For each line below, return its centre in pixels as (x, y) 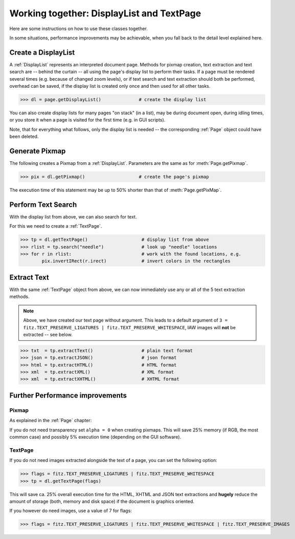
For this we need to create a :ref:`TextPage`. (56, 226)
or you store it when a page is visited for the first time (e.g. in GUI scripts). (87, 120)
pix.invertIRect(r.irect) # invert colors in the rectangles (136, 261)
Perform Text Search (43, 204)
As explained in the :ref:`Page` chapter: (51, 421)
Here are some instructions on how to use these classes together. (79, 29)
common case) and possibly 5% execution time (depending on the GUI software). (95, 437)
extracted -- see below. (48, 334)
